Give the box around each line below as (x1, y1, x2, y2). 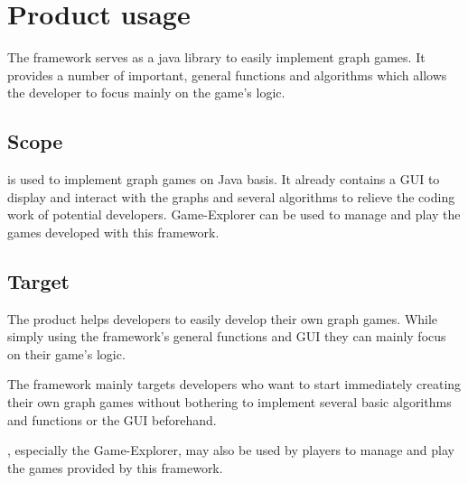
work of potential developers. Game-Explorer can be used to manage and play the (7, 205, 461, 224)
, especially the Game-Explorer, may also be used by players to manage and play (7, 441, 454, 460)
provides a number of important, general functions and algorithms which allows (7, 65, 447, 84)
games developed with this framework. (7, 222, 220, 241)
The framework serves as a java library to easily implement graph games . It (7, 48, 426, 67)
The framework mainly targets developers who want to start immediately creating (7, 375, 462, 394)
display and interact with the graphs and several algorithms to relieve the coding (7, 187, 455, 206)
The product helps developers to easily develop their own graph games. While (7, 309, 438, 328)
